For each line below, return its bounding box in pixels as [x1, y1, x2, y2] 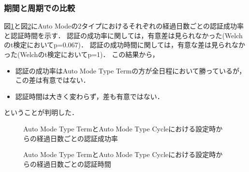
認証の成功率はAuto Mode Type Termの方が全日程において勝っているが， [15, 65, 246, 75]
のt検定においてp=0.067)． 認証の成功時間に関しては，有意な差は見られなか [4, 40, 245, 50]
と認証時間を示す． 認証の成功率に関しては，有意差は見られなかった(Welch [4, 30, 243, 40]
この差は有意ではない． [15, 75, 90, 85]
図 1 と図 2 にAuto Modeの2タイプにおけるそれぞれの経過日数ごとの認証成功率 [4, 21, 244, 31]
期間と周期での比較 [4, 1, 75, 14]
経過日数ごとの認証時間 [36, 158, 111, 169]
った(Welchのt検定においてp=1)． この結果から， [4, 49, 159, 59]
